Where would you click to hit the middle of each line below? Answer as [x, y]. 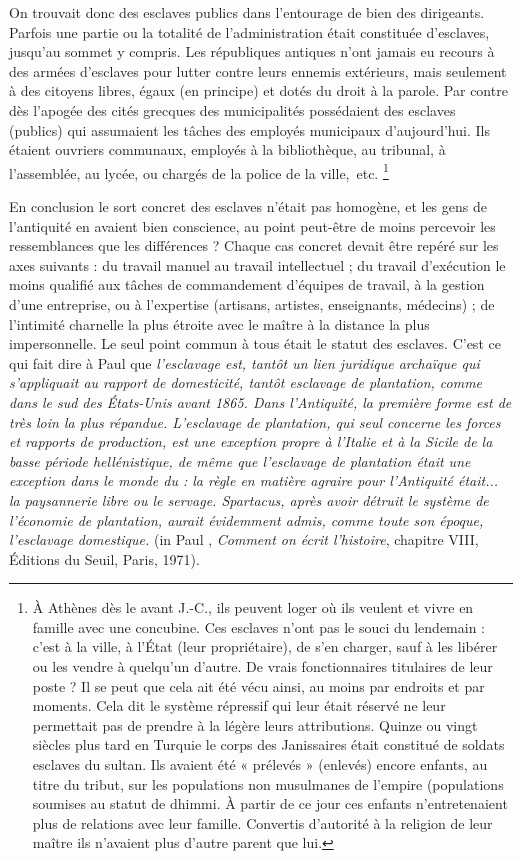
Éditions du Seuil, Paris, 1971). [104, 558]
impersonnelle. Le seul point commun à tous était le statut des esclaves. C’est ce [255, 343]
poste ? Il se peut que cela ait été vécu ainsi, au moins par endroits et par [258, 685]
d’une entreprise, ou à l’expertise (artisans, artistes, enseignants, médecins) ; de [252, 303]
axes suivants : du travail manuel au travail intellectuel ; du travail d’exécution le [257, 264]
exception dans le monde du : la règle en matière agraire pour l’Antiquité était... [254, 480]
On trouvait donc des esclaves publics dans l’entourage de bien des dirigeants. [247, 12]
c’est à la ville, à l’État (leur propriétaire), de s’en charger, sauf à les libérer [265, 646]
